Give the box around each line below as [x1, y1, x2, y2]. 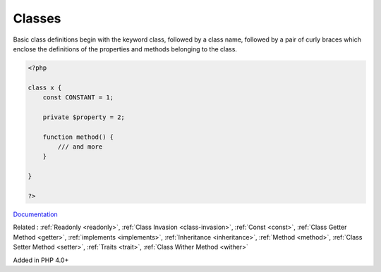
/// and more [57, 143, 103, 151]
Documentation [13, 210, 58, 218]
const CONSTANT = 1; [42, 94, 114, 101]
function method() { [42, 132, 114, 141]
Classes [13, 11, 61, 26]
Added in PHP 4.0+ [13, 256, 69, 264]
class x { [28, 83, 62, 92]
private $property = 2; [42, 113, 125, 121]
